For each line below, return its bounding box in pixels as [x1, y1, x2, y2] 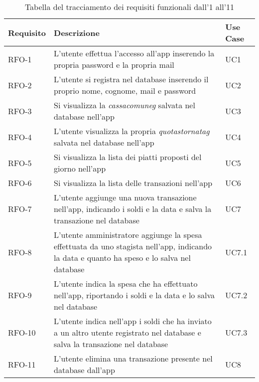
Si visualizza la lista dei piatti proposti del [54, 151, 202, 163]
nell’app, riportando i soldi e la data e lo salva [54, 289, 215, 301]
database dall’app [54, 364, 115, 376]
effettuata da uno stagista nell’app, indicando [54, 240, 212, 252]
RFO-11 [8, 358, 36, 370]
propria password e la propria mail [54, 59, 174, 70]
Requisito [8, 26, 46, 38]
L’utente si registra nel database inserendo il [54, 73, 209, 85]
